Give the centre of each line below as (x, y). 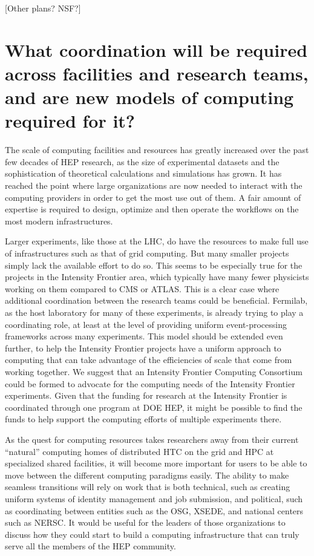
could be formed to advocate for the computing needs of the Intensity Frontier (150, 383)
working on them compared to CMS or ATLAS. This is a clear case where (142, 288)
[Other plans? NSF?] (43, 8)
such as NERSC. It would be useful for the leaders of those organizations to (145, 522)
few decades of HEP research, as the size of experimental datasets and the (142, 161)
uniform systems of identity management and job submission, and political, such (154, 498)
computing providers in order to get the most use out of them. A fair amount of (153, 197)
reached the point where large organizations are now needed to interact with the (154, 185)
